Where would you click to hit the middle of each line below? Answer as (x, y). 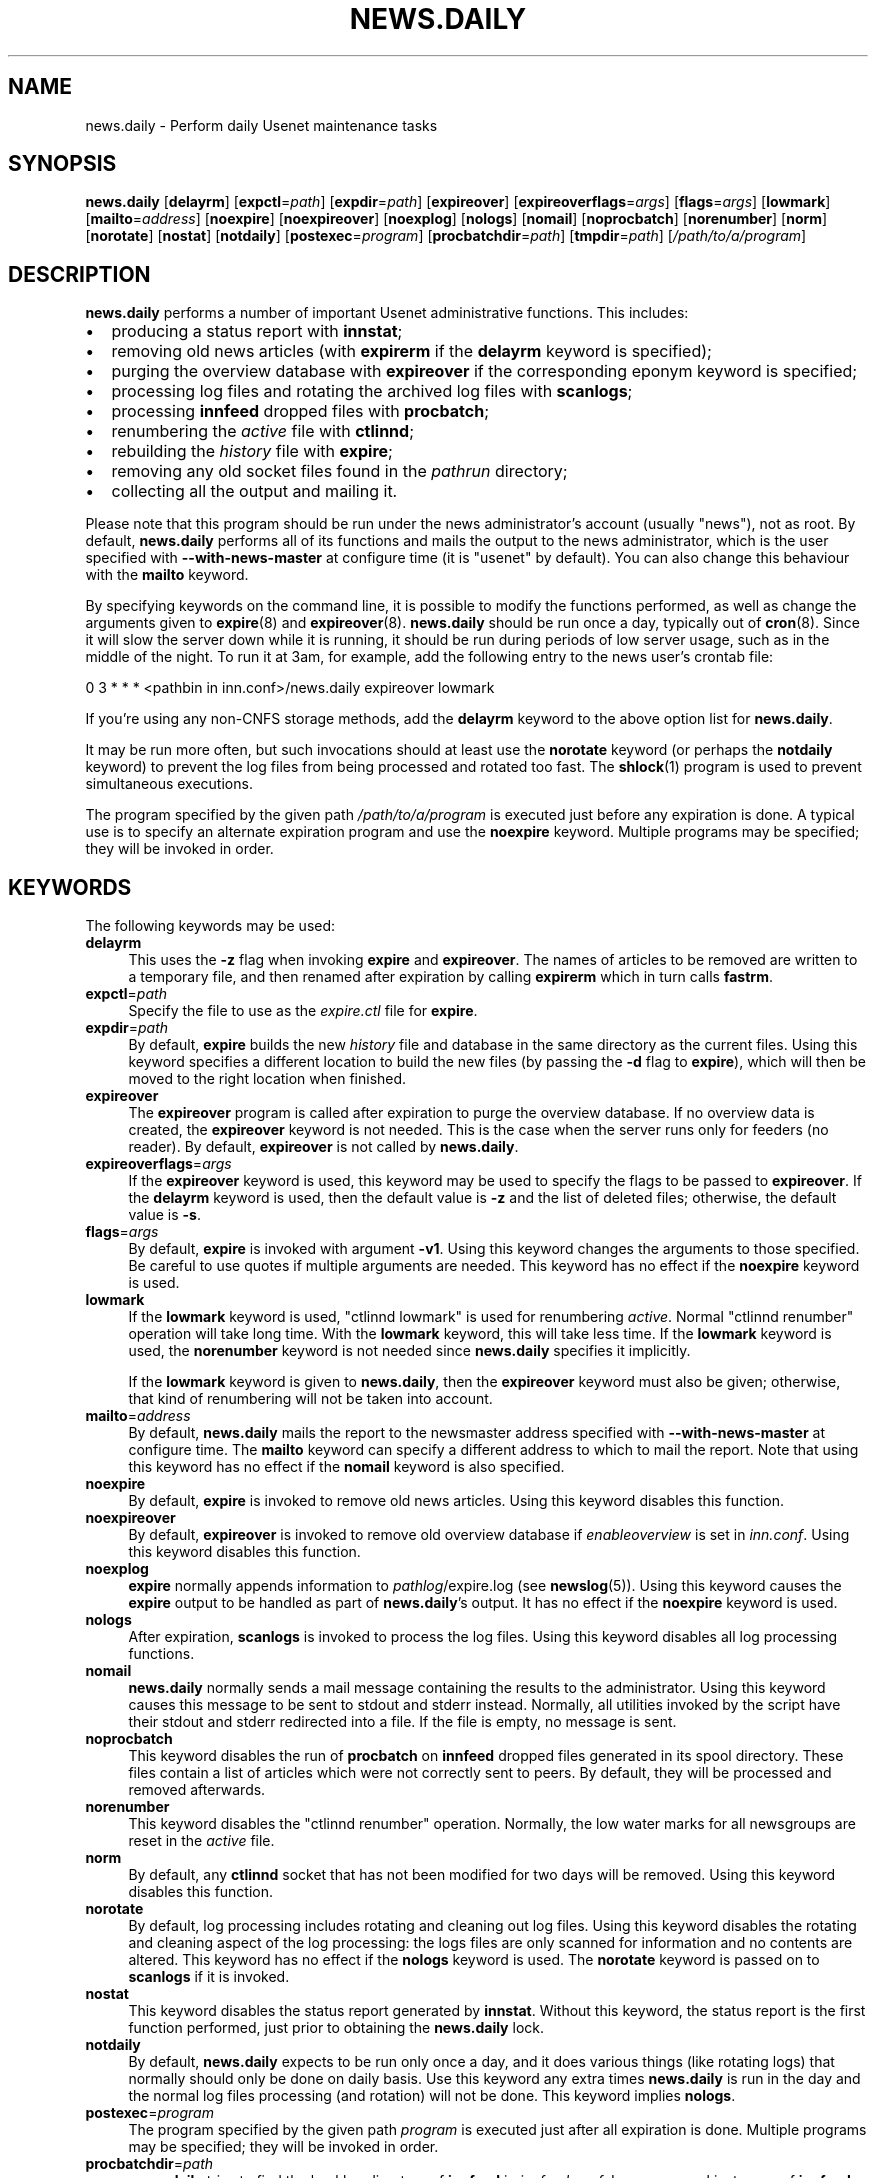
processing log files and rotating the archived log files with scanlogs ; (372, 391)
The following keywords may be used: (210, 926)
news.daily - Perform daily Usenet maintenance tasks (261, 125)
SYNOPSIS (62, 164)
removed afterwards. (197, 1790)
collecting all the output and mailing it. (254, 491)
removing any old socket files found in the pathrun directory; (339, 471)
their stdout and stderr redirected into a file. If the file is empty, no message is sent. (402, 1722)
